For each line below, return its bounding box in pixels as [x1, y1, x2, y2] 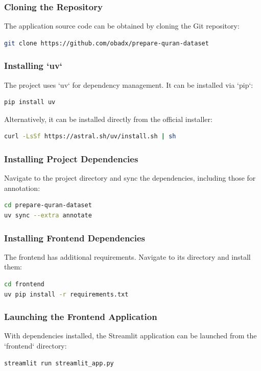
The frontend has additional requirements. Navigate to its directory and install [4, 251, 251, 262]
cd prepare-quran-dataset [4, 202, 92, 209]
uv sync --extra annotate [4, 212, 92, 219]
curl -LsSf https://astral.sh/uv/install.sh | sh [4, 133, 176, 140]
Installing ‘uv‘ [4, 59, 63, 72]
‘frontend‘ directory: [4, 340, 67, 351]
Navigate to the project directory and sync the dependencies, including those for [4, 172, 256, 183]
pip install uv [4, 98, 56, 106]
